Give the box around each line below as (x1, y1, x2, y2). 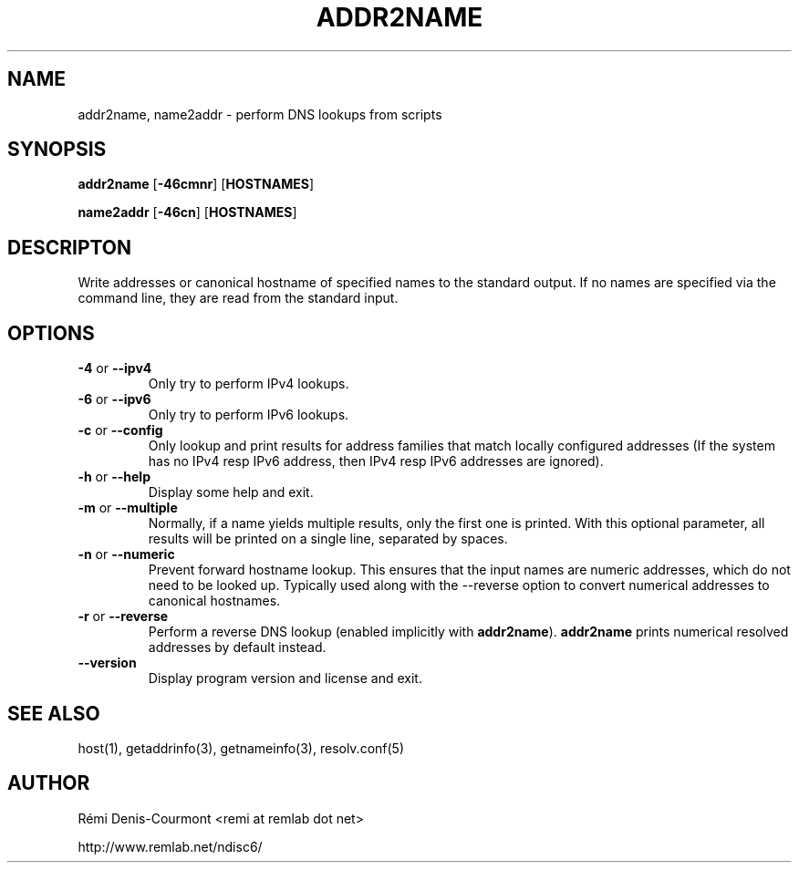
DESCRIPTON (7, 235, 132, 259)
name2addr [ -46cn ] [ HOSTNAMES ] (78, 204, 297, 221)
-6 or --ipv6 (78, 391, 151, 408)
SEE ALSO (7, 701, 100, 725)
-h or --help (78, 469, 150, 485)
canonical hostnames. (148, 593, 281, 609)
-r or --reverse (78, 608, 169, 625)
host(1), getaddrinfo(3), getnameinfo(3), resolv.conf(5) (78, 740, 405, 756)
